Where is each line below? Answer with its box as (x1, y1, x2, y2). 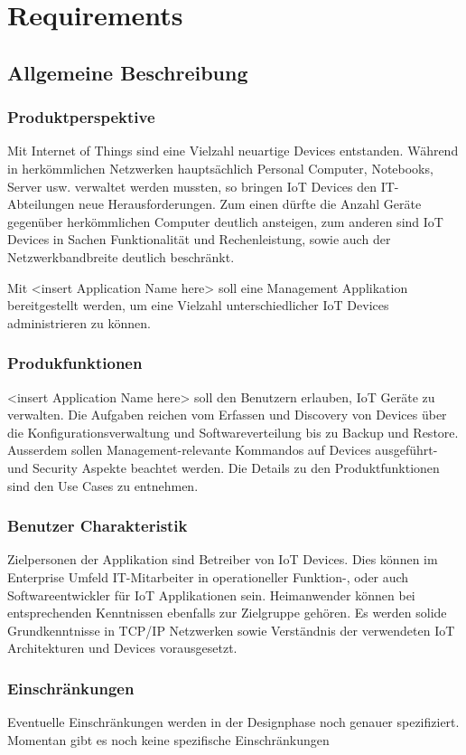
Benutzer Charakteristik (7, 514, 188, 537)
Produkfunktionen (7, 352, 143, 374)
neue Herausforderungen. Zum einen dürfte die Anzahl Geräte (78, 194, 422, 213)
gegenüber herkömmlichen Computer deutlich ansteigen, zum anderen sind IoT (7, 212, 443, 231)
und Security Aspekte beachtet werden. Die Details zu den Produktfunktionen (7, 458, 440, 477)
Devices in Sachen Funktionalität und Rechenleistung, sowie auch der (7, 230, 391, 249)
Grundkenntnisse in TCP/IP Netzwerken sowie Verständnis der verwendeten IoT (7, 620, 455, 639)
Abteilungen (7, 194, 75, 213)
